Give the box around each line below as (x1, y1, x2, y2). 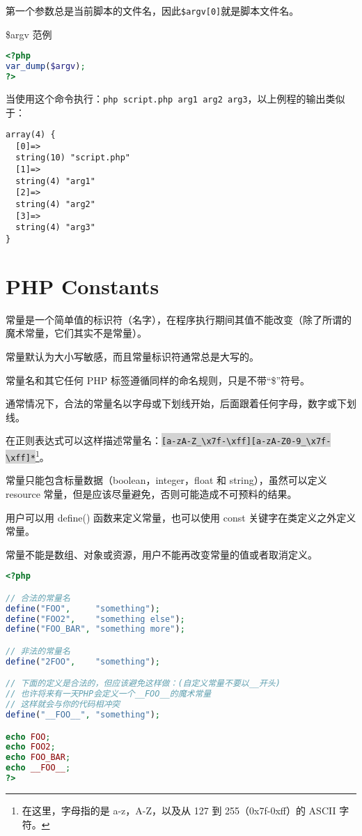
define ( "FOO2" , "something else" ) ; (6, 614, 185, 624)
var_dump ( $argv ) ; (6, 61, 86, 72)
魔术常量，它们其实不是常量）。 (6, 326, 147, 340)
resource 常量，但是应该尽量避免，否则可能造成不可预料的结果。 (6, 486, 297, 501)
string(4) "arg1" (15, 176, 95, 186)
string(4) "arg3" (15, 222, 95, 233)
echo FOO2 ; (6, 742, 56, 752)
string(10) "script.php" (15, 153, 130, 163)
